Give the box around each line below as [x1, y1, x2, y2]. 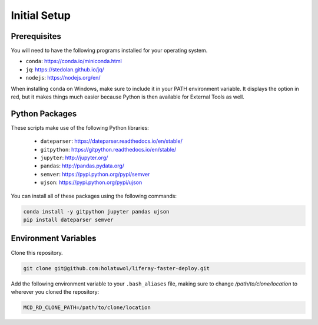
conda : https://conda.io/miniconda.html [25, 58, 122, 65]
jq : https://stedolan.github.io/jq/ [25, 65, 104, 73]
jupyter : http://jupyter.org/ [40, 154, 108, 162]
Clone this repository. [11, 249, 63, 256]
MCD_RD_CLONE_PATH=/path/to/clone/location [23, 304, 151, 311]
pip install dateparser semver [23, 216, 114, 224]
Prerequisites [11, 31, 61, 41]
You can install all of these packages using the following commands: [11, 192, 177, 199]
